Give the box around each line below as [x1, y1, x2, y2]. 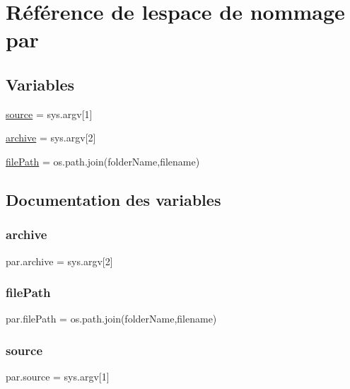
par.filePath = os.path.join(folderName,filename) [6, 311, 217, 326]
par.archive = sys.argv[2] [6, 253, 113, 268]
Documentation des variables [6, 188, 221, 210]
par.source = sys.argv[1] [6, 369, 110, 384]
